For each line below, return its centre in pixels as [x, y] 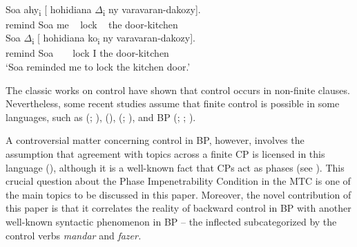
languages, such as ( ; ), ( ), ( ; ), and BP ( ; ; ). [101, 117]
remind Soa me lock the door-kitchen [92, 24]
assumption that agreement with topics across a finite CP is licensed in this [165, 154]
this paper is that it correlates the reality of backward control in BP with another [178, 208]
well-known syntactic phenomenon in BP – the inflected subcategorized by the [171, 221]
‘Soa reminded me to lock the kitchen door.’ [98, 67]
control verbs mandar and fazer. [74, 235]
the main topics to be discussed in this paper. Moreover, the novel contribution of [178, 194]
